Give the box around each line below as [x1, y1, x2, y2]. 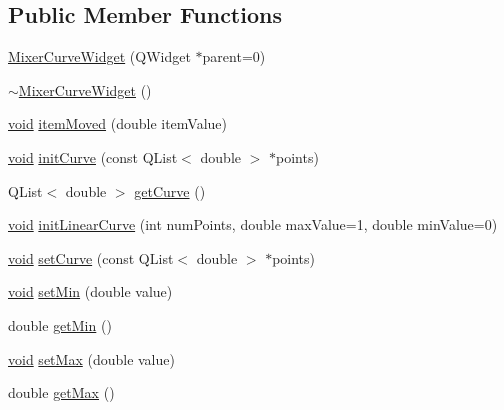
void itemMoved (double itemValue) [8, 113, 227, 134]
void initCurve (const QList [8, 146, 178, 167]
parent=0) [202, 46, 266, 67]
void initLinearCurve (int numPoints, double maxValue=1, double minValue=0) [8, 214, 498, 235]
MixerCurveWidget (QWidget [8, 46, 191, 67]
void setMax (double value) [8, 348, 175, 369]
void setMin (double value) [8, 281, 173, 302]
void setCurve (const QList [8, 247, 174, 268]
